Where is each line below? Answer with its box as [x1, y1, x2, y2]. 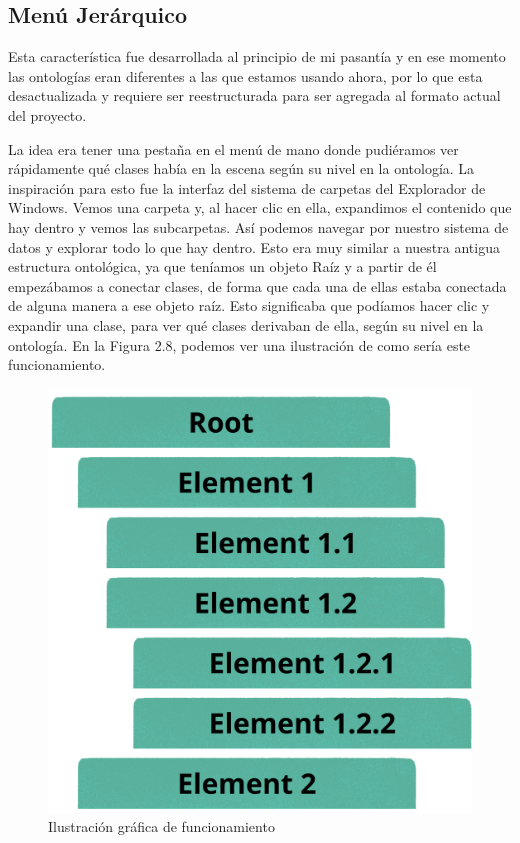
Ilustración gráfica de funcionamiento [48, 816, 275, 837]
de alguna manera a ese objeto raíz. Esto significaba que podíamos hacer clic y [8, 295, 490, 316]
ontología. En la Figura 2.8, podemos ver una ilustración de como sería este [8, 334, 471, 355]
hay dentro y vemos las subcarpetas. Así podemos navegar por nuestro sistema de [8, 216, 509, 237]
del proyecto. [8, 104, 87, 125]
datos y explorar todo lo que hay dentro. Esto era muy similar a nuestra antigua [8, 236, 500, 257]
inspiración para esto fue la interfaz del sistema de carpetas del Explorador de [8, 177, 486, 198]
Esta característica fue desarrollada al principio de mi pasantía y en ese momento [8, 46, 506, 67]
